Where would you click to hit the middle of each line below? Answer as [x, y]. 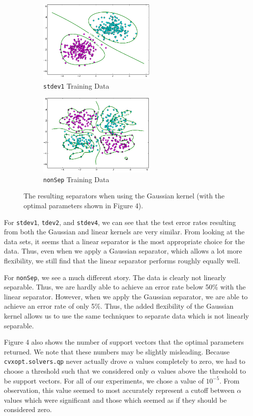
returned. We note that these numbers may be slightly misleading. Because [117, 351]
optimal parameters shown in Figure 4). [84, 205]
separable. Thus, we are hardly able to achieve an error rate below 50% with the [125, 287]
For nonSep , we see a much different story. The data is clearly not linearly [115, 277]
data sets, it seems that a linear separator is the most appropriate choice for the [124, 241]
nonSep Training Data [76, 179]
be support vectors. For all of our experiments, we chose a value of [104, 380]
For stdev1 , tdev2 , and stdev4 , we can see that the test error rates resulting [120, 222]
